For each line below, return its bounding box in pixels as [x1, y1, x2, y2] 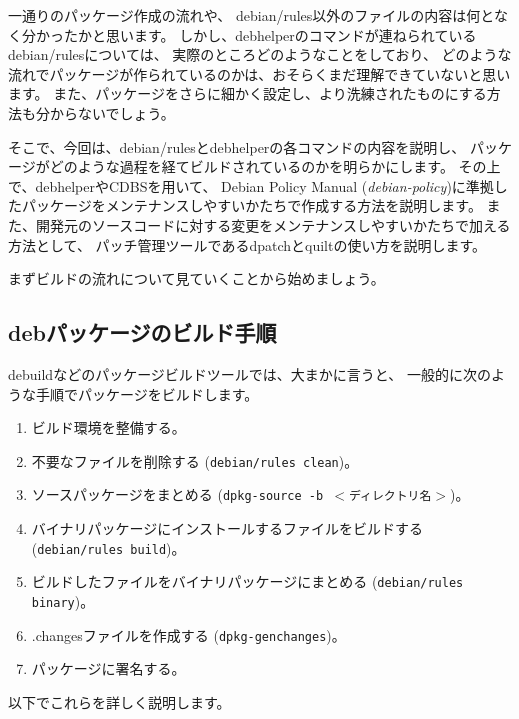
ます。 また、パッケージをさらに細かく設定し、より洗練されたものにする [8, 83, 487, 104]
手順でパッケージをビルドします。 [35, 383, 259, 404]
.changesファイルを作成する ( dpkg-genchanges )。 [31, 624, 346, 645]
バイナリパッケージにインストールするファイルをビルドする [31, 518, 423, 539]
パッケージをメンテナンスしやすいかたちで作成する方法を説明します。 [21, 195, 482, 216]
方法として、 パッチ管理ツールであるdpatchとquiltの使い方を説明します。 [8, 234, 487, 255]
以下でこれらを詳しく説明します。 [8, 691, 231, 712]
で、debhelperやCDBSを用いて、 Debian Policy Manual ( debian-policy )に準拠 [8, 175, 494, 196]
